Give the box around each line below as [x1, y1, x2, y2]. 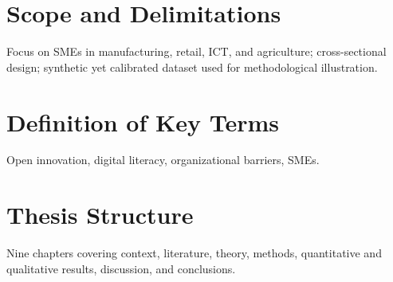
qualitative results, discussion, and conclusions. [6, 260, 236, 276]
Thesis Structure [6, 198, 194, 231]
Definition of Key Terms [6, 105, 279, 138]
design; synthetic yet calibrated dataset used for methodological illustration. [6, 58, 378, 75]
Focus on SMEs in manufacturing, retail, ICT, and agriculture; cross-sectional [6, 43, 387, 60]
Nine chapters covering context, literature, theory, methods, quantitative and [6, 245, 382, 261]
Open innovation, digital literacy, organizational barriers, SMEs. [6, 151, 320, 168]
